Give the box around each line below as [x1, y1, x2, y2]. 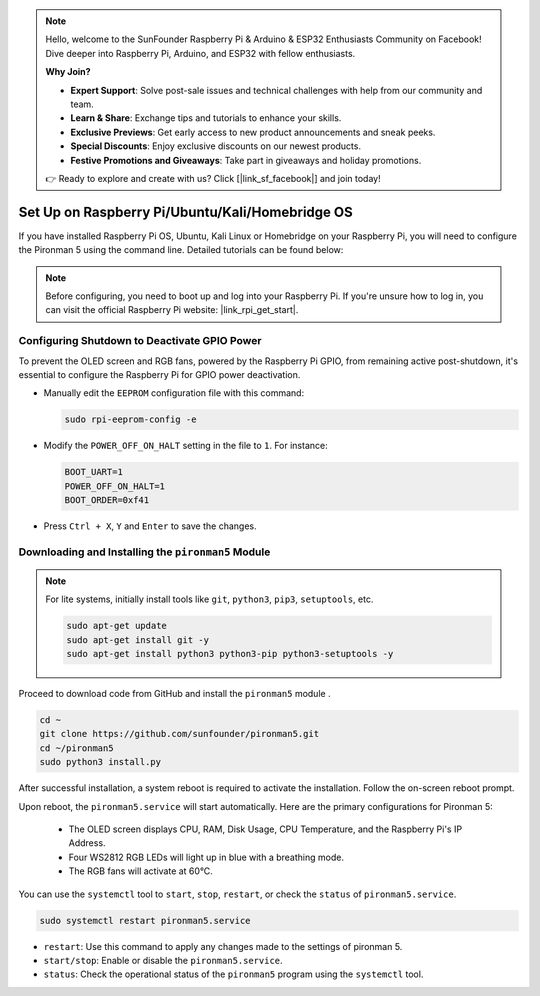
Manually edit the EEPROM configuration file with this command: [43, 387, 305, 399]
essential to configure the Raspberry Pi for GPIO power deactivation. [18, 368, 301, 380]
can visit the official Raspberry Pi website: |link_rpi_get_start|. [45, 304, 299, 316]
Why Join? [45, 66, 91, 78]
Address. [68, 837, 106, 849]
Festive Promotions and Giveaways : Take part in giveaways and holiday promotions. [70, 154, 422, 166]
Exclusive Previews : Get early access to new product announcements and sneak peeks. [70, 126, 436, 138]
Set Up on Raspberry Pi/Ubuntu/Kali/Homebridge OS [18, 203, 354, 220]
